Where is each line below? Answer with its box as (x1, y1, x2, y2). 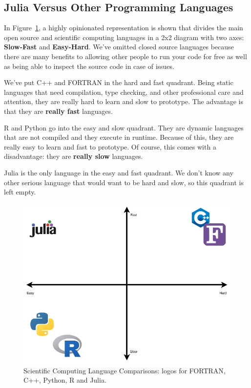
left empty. (4, 187, 36, 197)
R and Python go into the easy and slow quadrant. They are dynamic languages (4, 122, 244, 132)
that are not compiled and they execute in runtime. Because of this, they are (4, 132, 234, 142)
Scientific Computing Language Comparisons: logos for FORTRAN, (23, 365, 226, 375)
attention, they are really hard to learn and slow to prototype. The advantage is (4, 96, 243, 107)
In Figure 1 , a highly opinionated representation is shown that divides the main (4, 22, 243, 33)
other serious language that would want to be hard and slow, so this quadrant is (4, 177, 244, 187)
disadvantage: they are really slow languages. (4, 151, 143, 161)
